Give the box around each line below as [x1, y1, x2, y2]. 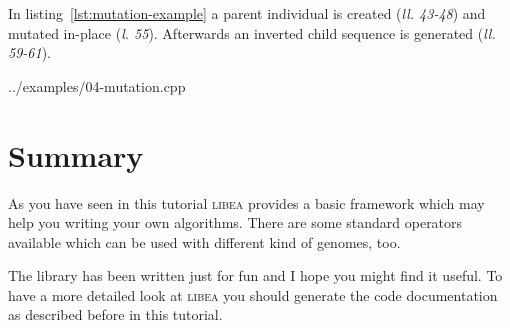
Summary [8, 134, 144, 175]
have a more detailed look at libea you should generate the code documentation [8, 284, 498, 305]
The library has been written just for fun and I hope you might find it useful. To [8, 265, 503, 286]
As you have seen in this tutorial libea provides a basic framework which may [8, 192, 485, 213]
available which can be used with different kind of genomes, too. [8, 231, 401, 252]
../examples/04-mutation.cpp [8, 75, 186, 96]
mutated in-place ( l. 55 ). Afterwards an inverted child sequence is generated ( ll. [8, 22, 496, 43]
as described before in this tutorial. [8, 304, 223, 325]
